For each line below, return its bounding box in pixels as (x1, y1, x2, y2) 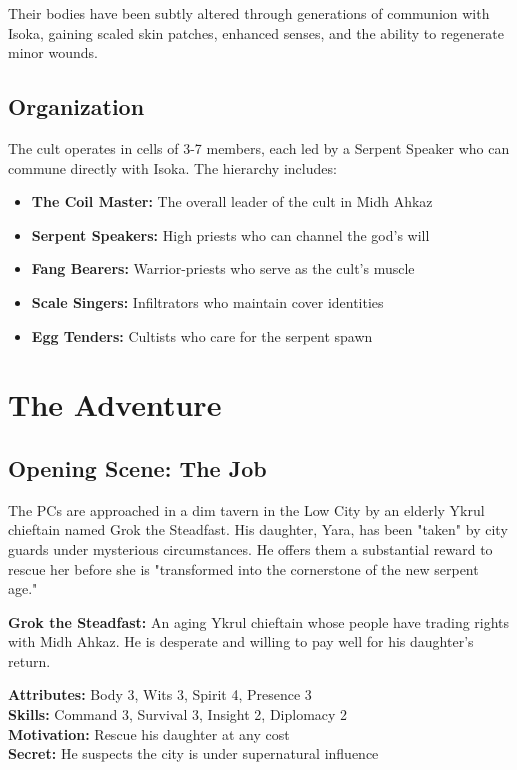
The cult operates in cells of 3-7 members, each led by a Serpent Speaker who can (8, 137, 510, 158)
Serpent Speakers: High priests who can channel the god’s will (31, 224, 430, 245)
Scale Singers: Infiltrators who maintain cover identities (31, 291, 384, 312)
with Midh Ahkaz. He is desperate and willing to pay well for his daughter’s (8, 631, 474, 652)
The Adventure (8, 384, 222, 425)
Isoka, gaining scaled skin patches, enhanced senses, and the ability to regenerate (8, 22, 505, 43)
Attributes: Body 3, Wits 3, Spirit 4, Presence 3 (8, 684, 312, 705)
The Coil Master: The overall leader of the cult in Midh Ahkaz (31, 191, 433, 212)
